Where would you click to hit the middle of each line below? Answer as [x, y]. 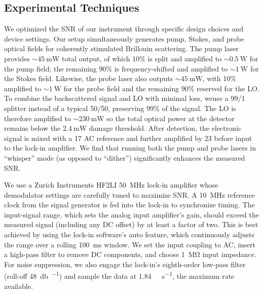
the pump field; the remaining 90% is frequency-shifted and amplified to [116, 68]
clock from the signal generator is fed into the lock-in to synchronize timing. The [129, 205]
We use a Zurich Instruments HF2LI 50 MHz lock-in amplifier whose [111, 185]
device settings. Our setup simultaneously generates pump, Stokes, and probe [124, 38]
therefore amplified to [37, 118]
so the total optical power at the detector [171, 118]
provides [17, 58]
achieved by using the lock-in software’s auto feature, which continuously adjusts [129, 234]
